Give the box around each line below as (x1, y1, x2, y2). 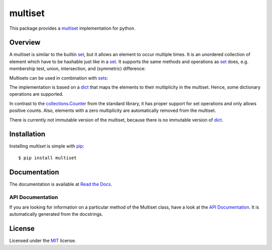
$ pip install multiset (18, 155, 77, 161)
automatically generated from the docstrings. (9, 211, 103, 217)
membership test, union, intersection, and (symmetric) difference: (9, 66, 146, 72)
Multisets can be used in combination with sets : (9, 75, 108, 81)
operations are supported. (9, 91, 64, 97)
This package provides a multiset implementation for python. (9, 25, 135, 31)
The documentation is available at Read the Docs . (9, 181, 112, 187)
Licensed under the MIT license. (9, 237, 77, 244)
